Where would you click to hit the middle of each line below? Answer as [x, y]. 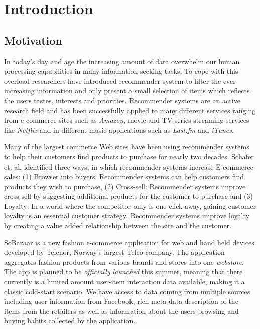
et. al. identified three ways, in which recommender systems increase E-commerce [129, 166]
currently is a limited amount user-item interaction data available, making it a [124, 282]
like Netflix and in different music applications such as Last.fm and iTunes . [119, 130]
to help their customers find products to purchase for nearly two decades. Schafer [129, 156]
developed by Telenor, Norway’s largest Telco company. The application [114, 252]
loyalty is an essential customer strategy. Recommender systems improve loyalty [127, 215]
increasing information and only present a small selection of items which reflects [127, 91]
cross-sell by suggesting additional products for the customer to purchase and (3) [128, 196]
